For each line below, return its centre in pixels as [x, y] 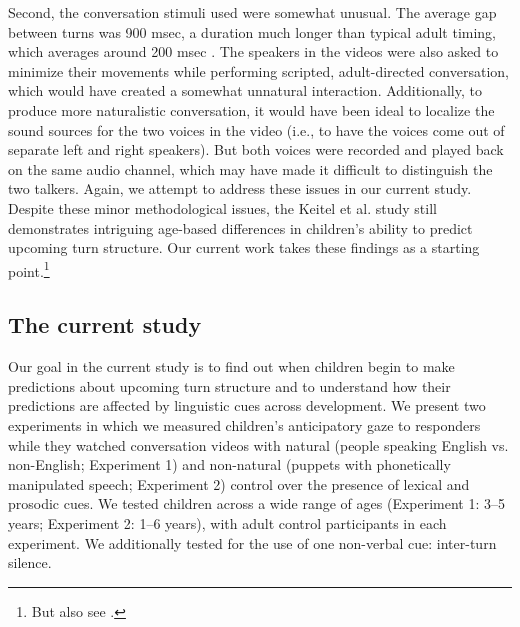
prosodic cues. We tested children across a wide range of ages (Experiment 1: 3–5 [257, 503]
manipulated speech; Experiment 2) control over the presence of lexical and [239, 483]
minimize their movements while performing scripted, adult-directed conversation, [258, 70]
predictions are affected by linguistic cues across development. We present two [247, 405]
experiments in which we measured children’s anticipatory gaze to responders [244, 424]
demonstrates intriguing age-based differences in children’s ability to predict [240, 227]
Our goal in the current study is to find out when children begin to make [231, 366]
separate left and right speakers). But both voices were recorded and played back [256, 149]
